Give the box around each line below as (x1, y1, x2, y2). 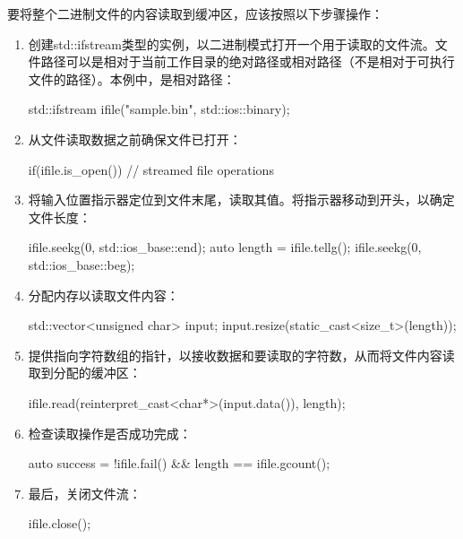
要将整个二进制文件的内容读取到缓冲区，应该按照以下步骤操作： (7, 4, 383, 22)
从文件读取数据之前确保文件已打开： (28, 129, 242, 148)
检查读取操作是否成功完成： (28, 423, 192, 442)
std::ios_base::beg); (28, 255, 135, 274)
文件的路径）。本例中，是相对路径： (28, 69, 236, 88)
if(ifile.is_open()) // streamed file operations (28, 160, 274, 178)
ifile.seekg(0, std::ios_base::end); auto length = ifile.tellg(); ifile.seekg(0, (28, 238, 422, 256)
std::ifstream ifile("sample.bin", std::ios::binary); (28, 100, 290, 118)
